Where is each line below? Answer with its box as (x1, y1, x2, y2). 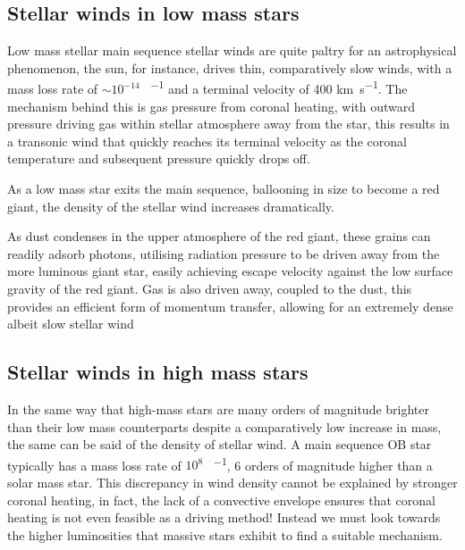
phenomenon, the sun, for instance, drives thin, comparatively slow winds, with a (7, 58, 452, 77)
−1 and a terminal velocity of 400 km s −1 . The (150, 77, 408, 98)
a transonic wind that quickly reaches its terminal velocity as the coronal (7, 131, 407, 150)
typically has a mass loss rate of (7, 455, 182, 474)
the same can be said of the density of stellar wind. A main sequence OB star (7, 435, 432, 454)
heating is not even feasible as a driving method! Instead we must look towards (7, 508, 441, 527)
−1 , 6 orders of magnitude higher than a (213, 453, 433, 474)
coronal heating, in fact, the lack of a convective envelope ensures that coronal (7, 490, 435, 509)
